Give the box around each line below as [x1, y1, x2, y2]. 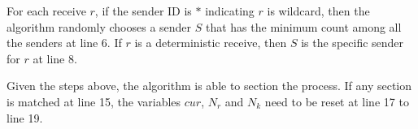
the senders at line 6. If [7, 34, 122, 51]
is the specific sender [301, 34, 404, 51]
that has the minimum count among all [205, 18, 402, 35]
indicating [205, 2, 255, 19]
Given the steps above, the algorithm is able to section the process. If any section [7, 77, 412, 94]
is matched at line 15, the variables [7, 92, 181, 110]
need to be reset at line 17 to [264, 92, 409, 110]
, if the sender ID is [94, 2, 192, 19]
